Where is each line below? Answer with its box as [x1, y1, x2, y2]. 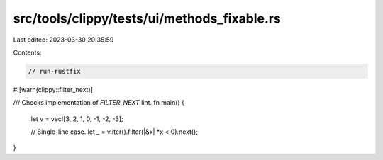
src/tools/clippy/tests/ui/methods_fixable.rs [13, 11, 282, 26]
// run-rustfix [28, 67, 81, 75]
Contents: [13, 48, 42, 57]
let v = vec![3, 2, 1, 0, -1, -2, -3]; [30, 114, 123, 123]
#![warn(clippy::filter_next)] [13, 85, 94, 93]
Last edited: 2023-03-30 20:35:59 [13, 35, 114, 44]
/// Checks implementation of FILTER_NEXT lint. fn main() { [13, 98, 184, 107]
